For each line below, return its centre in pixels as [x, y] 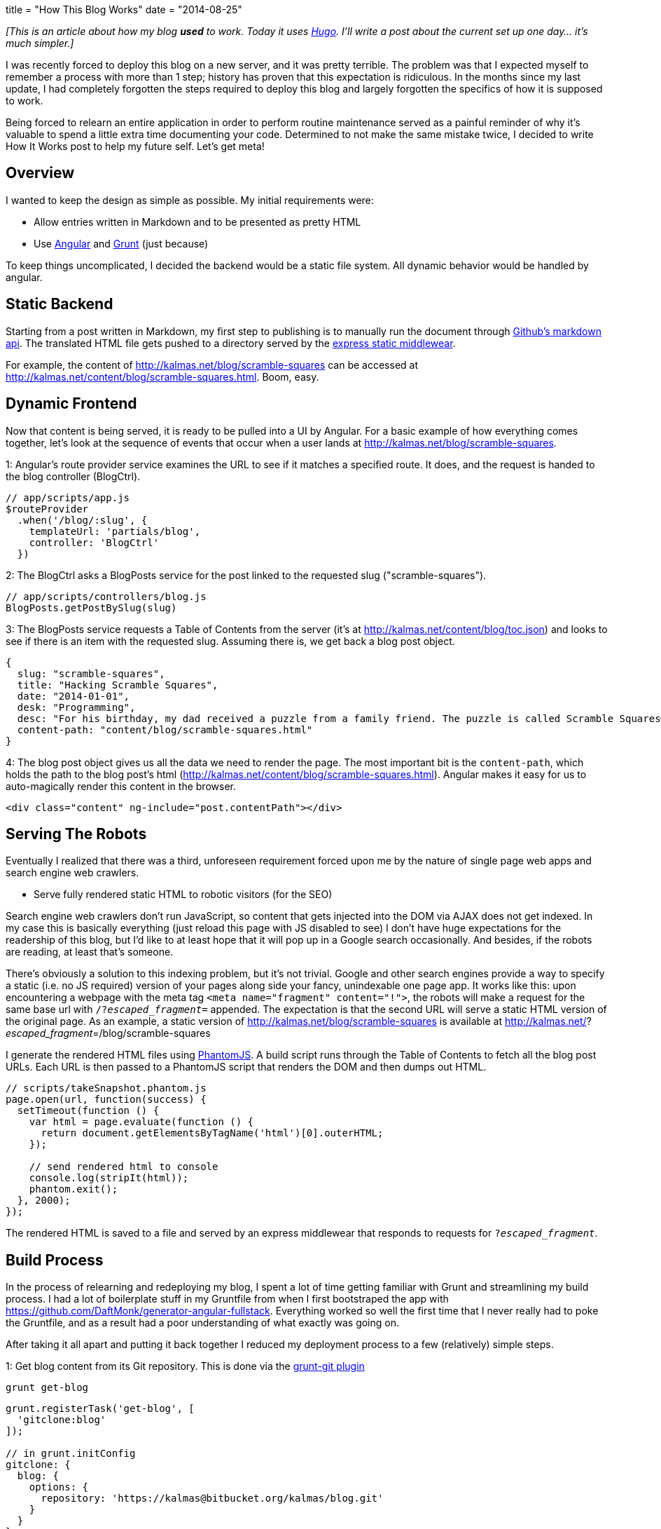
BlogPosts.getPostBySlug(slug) [91, 607]
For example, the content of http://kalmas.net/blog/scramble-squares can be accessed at [212, 365]
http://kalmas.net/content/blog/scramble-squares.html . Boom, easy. [162, 376]
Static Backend [60, 304]
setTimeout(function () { [88, 1111]
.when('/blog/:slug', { [82, 520]
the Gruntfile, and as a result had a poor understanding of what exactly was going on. [203, 1323]
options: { [59, 1487]
